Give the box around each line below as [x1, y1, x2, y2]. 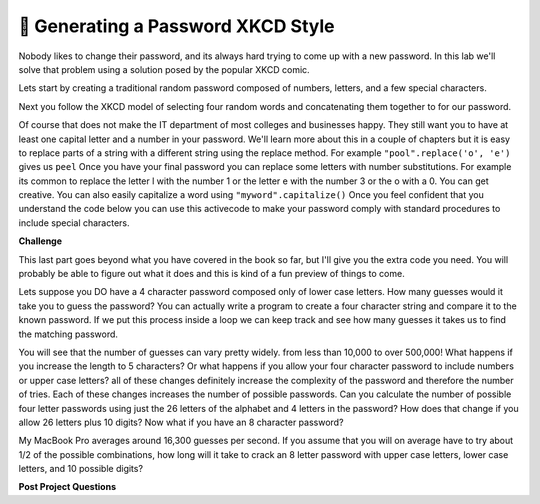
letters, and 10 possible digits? [18, 463, 144, 475]
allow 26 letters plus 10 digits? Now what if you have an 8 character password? [18, 416, 344, 428]
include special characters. [18, 216, 130, 229]
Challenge [18, 235, 63, 247]
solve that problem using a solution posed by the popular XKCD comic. [18, 63, 310, 75]
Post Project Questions [18, 481, 117, 493]
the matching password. [18, 328, 119, 340]
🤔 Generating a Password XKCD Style [18, 15, 335, 37]
